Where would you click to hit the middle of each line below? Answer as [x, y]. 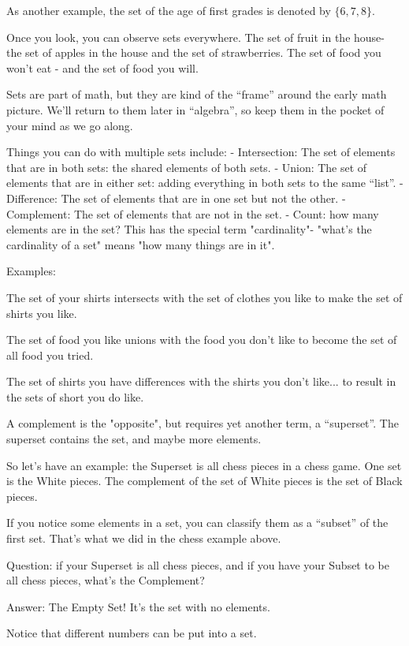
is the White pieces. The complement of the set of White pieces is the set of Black [204, 481]
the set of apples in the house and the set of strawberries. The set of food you [194, 52]
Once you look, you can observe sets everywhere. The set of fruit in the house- [195, 37]
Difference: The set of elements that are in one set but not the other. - [176, 198]
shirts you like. [42, 313]
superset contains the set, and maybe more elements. [134, 439]
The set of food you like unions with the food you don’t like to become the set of [202, 340]
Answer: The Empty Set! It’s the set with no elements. [138, 606]
